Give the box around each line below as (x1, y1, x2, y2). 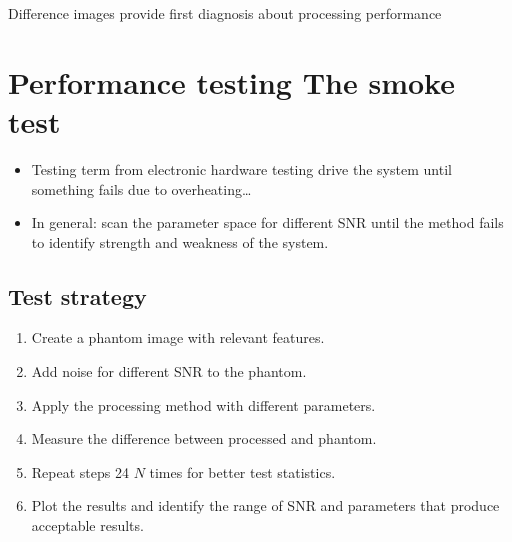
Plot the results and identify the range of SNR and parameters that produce (31, 495, 500, 516)
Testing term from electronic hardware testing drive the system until (31, 158, 452, 179)
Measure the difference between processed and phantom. (31, 428, 377, 449)
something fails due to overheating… (31, 178, 252, 199)
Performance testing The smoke (8, 61, 455, 102)
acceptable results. (31, 515, 144, 536)
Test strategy (8, 280, 147, 311)
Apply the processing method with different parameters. (31, 394, 376, 415)
